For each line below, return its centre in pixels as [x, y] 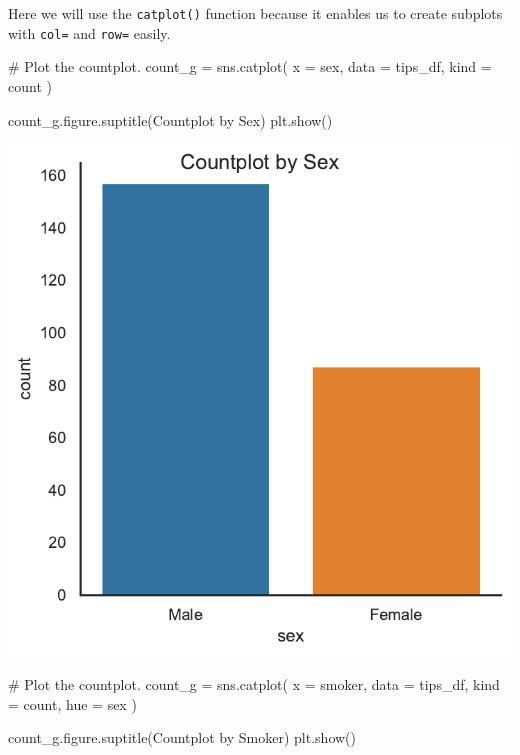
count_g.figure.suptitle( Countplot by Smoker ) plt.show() [182, 737]
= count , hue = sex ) [72, 703]
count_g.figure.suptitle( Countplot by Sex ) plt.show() [170, 119]
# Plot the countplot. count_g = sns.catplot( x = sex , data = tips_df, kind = [250, 66]
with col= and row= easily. [89, 32]
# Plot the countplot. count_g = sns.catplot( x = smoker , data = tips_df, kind [254, 684]
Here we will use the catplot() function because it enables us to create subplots [255, 13]
